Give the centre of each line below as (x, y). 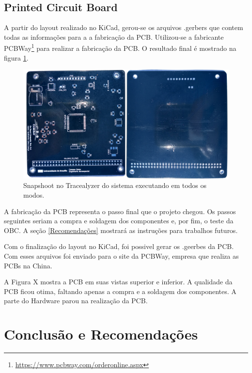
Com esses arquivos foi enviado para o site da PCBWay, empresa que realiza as (121, 256)
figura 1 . (16, 57)
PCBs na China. (28, 265)
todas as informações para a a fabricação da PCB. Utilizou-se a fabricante (114, 37)
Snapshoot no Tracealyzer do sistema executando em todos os (115, 185)
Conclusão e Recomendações (101, 334)
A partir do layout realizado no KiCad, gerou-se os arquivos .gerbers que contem (124, 27)
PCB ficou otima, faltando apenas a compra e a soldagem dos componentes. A (120, 291)
